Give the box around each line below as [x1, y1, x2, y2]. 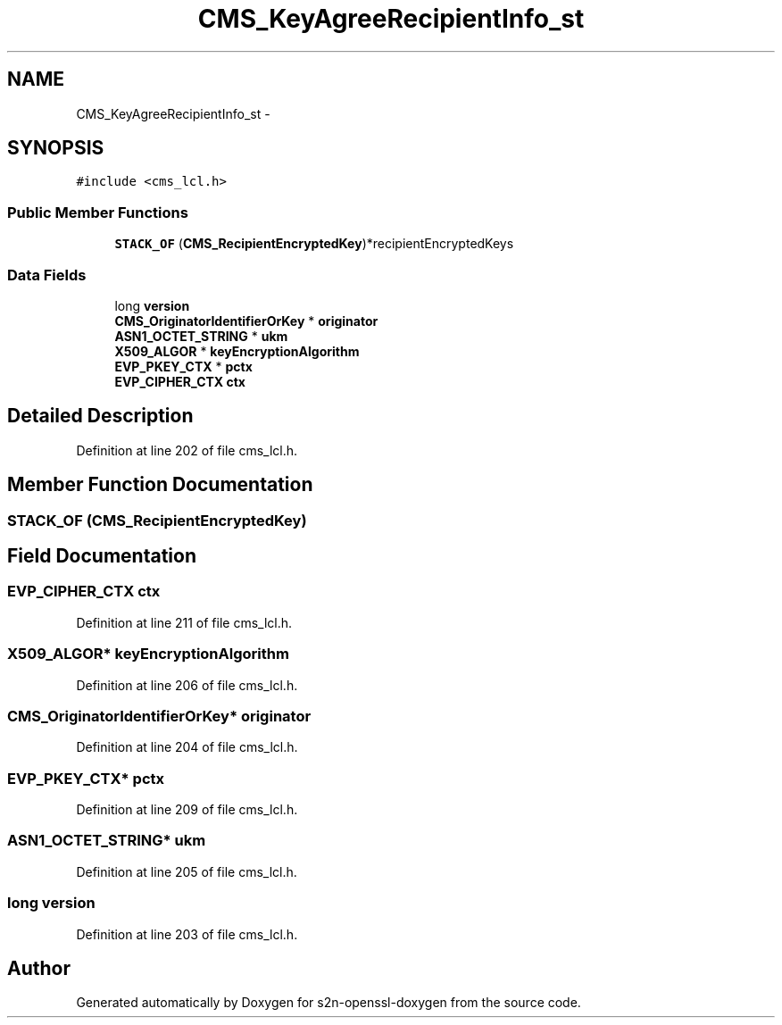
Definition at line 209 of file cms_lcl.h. [76, 802, 298, 818]
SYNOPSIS [7, 137, 104, 160]
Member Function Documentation [7, 473, 313, 496]
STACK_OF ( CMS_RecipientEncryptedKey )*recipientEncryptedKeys [114, 236, 514, 252]
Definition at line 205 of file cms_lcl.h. [76, 863, 297, 879]
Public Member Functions [7, 203, 188, 221]
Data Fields [7, 265, 87, 284]
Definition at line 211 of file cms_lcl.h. [76, 614, 293, 630]
